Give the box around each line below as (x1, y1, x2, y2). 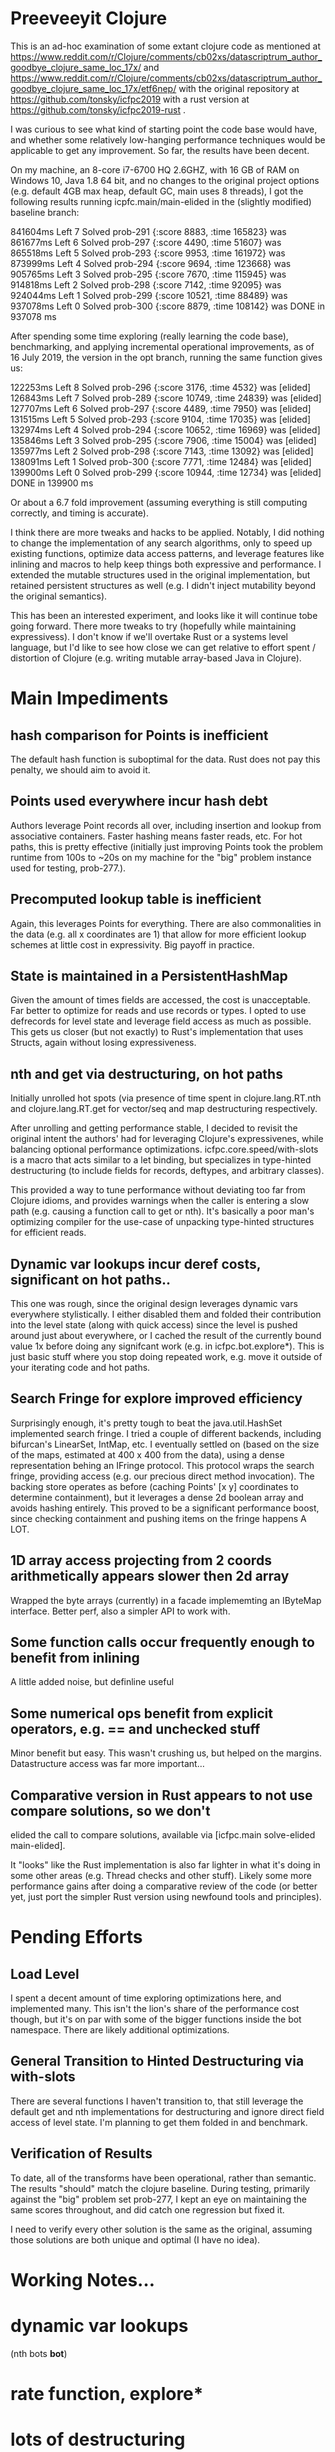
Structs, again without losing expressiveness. (10, 1037, 197, 1049)
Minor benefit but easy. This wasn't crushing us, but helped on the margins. (10, 1747, 322, 1759)
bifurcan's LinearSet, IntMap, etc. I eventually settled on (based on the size (10, 1438, 320, 1450)
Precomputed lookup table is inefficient (10, 891, 262, 908)
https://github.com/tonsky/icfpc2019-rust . (10, 103, 187, 116)
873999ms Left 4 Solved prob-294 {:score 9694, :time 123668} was (10, 257, 292, 269)
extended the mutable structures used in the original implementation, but (10, 568, 311, 581)
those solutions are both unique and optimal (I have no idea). (10, 2233, 261, 2246)
